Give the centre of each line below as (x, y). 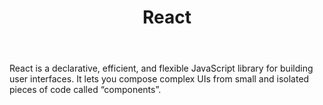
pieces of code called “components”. (85, 90)
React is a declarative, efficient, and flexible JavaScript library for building (161, 68)
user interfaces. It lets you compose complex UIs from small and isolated (159, 79)
